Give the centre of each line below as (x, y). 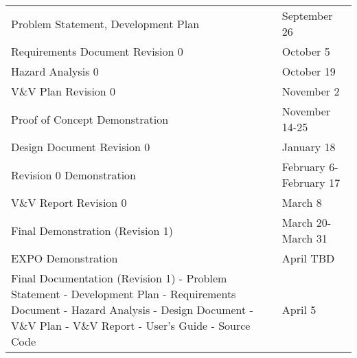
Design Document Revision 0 (81, 147)
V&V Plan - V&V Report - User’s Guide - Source (131, 325)
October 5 (306, 51)
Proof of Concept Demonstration (90, 119)
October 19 (309, 71)
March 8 (302, 202)
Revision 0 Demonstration (74, 175)
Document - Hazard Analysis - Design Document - (132, 310)
